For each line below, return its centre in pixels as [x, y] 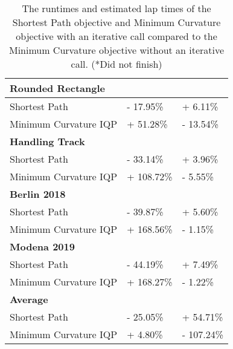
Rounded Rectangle [57, 88]
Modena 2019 [42, 246]
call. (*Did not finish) [116, 64]
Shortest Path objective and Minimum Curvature [116, 22]
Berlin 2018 [38, 194]
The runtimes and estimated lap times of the [116, 8]
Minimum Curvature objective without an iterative [116, 50]
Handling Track [47, 141]
